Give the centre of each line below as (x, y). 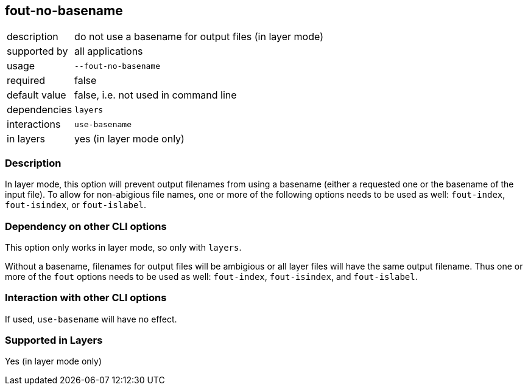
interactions (34, 124)
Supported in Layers (54, 340)
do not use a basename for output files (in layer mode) (199, 37)
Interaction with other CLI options (86, 298)
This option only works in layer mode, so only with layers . (123, 247)
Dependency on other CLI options (86, 226)
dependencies (40, 110)
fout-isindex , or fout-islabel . (76, 205)
